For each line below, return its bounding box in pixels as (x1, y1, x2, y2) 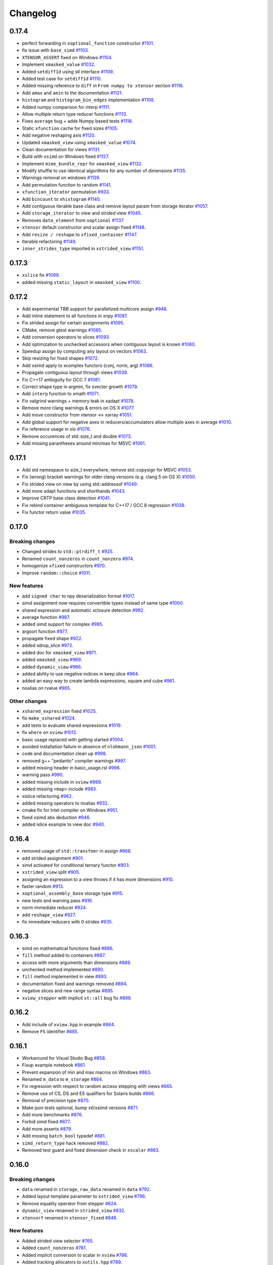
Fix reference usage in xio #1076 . (22, 426, 91, 432)
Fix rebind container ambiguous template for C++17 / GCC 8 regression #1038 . (22, 502, 186, 508)
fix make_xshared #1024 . (22, 715, 76, 721)
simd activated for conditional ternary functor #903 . (22, 862, 130, 868)
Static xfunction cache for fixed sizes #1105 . (22, 125, 118, 131)
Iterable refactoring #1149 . (22, 238, 77, 244)
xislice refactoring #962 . (22, 793, 73, 799)
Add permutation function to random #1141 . (22, 182, 112, 188)
